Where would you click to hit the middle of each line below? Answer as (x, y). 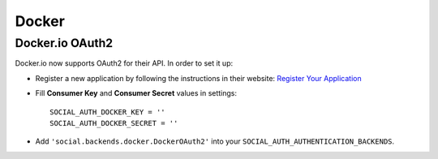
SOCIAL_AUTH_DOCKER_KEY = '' (107, 112)
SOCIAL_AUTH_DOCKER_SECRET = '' (114, 123)
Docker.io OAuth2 (64, 43)
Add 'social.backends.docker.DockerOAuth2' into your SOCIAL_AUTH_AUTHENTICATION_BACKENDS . (215, 141)
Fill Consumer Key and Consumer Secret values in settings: (136, 93)
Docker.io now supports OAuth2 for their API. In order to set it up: (124, 63)
